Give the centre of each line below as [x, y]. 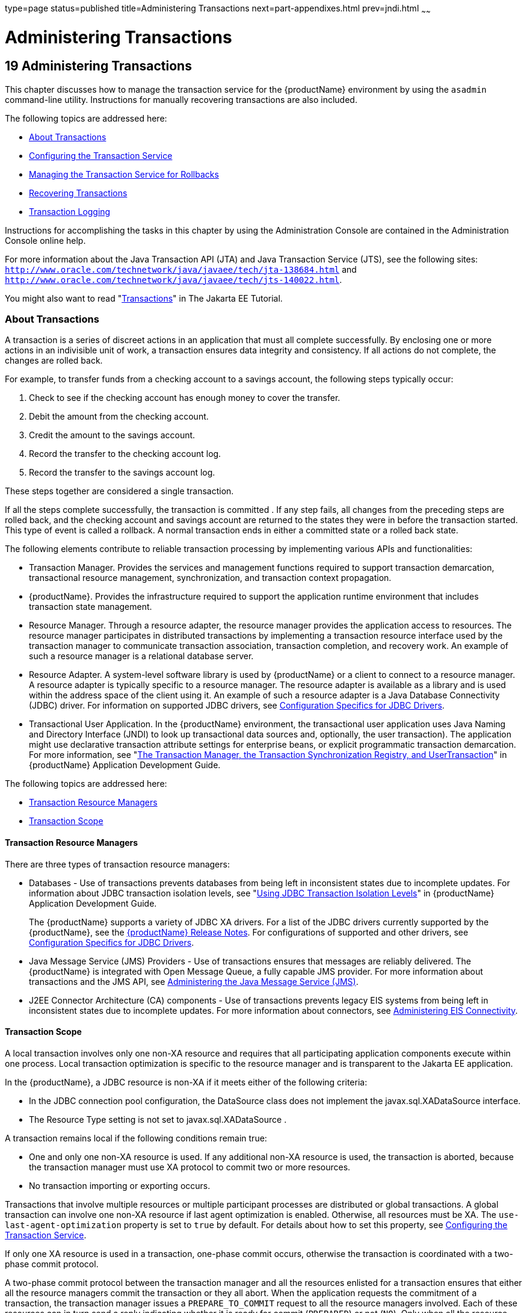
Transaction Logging [70, 211]
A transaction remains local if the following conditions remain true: [136, 1138]
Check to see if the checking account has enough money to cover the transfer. [185, 398]
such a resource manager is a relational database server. [141, 656]
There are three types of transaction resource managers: [117, 864]
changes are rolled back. [54, 361]
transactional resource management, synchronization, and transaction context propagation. [210, 578]
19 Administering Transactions [98, 66]
